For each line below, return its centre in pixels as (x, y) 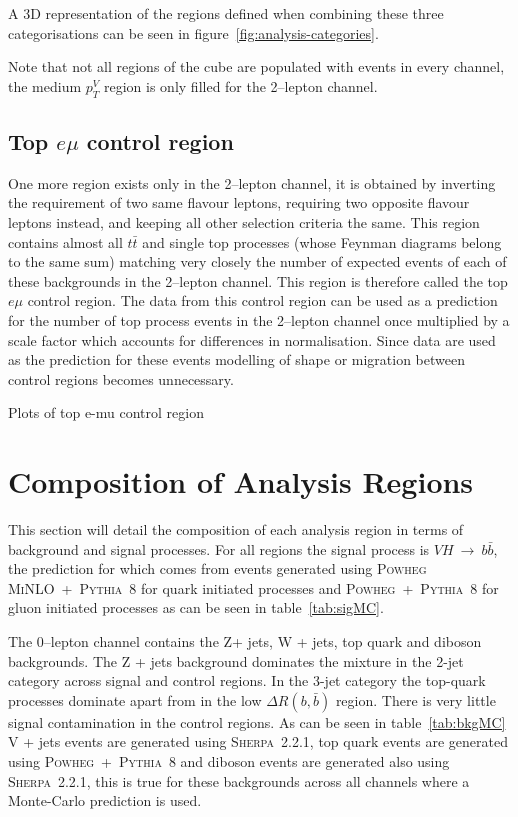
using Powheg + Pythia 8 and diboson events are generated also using (229, 760)
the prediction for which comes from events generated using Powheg (217, 568)
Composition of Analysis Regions (241, 481)
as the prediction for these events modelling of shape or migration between (237, 359)
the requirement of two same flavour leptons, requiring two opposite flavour (239, 202)
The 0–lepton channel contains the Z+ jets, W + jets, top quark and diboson (245, 641)
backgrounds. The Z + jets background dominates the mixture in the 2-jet (236, 660)
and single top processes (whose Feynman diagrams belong (322, 241)
